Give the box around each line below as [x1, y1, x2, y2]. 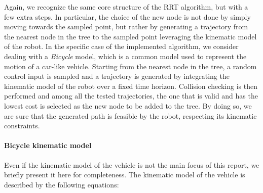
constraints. [4, 120, 40, 131]
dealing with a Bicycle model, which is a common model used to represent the [4, 51, 247, 61]
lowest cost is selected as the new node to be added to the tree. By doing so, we [4, 100, 252, 111]
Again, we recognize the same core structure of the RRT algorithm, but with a [4, 2, 248, 12]
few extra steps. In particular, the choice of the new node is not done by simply [4, 11, 251, 22]
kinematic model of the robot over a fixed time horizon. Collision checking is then [4, 80, 257, 91]
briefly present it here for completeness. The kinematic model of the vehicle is [4, 169, 245, 180]
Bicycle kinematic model [4, 140, 92, 151]
